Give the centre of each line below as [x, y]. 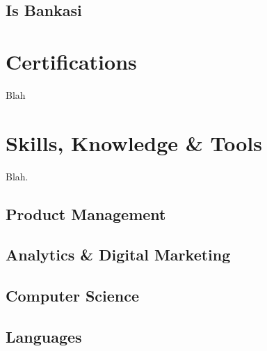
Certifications [71, 61]
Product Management [86, 213]
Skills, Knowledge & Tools [134, 142]
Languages [44, 336]
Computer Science [73, 296]
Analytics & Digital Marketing [118, 255]
